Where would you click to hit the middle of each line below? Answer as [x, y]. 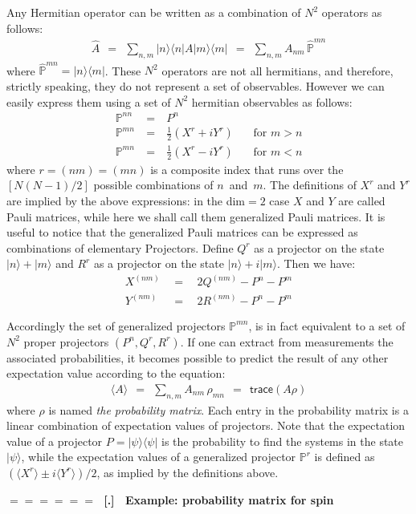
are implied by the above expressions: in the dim [126, 201]
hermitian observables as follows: [272, 101]
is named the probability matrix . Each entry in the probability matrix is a [228, 409]
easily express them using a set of [89, 101]
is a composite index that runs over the [247, 169]
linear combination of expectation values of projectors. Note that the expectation [206, 425]
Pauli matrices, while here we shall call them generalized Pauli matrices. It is [196, 216]
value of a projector [55, 441]
